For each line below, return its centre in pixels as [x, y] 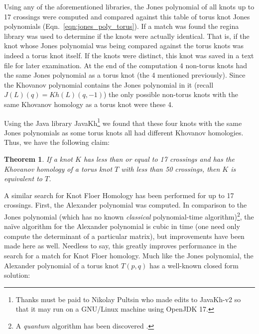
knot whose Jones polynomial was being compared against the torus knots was [124, 46]
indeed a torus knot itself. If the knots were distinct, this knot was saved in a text [129, 55]
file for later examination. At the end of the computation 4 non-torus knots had [126, 65]
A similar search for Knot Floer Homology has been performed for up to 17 [119, 195]
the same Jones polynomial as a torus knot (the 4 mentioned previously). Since [125, 75]
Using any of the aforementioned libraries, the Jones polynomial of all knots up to [129, 6]
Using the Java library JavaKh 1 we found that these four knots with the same [123, 122]
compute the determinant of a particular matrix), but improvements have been [124, 236]
